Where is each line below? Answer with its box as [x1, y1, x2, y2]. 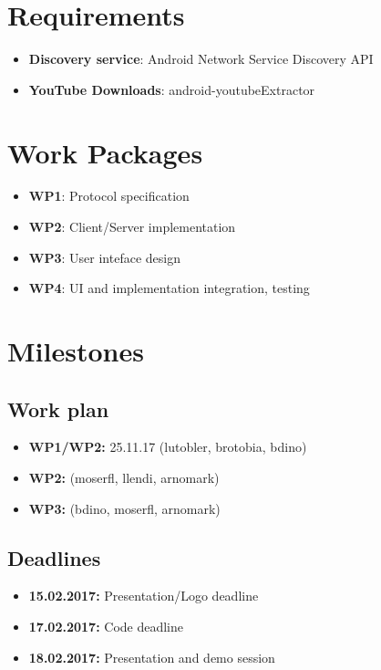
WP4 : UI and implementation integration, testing [28, 278, 310, 298]
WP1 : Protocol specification [28, 186, 190, 205]
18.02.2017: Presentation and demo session [28, 647, 275, 666]
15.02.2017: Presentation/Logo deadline [28, 586, 259, 605]
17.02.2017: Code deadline [28, 616, 184, 635]
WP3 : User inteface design [28, 247, 180, 267]
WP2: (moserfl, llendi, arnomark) [28, 467, 220, 487]
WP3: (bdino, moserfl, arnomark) [28, 498, 221, 518]
